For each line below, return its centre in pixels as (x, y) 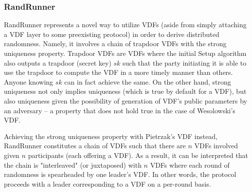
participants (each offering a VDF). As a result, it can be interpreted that (138, 155)
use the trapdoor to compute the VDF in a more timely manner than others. (118, 72)
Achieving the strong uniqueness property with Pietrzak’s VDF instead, (111, 136)
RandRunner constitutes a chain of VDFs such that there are (95, 146)
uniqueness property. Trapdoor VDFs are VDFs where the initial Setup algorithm (125, 53)
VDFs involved (216, 146)
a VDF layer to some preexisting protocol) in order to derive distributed (112, 34)
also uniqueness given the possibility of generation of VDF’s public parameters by (126, 100)
